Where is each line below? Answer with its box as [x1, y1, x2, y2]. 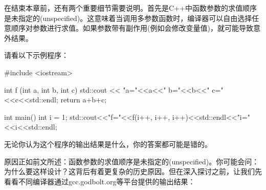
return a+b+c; [60, 94, 107, 105]
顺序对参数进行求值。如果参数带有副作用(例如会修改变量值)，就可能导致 [11, 23, 253, 33]
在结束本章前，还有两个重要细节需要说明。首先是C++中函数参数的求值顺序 [4, 3, 257, 13]
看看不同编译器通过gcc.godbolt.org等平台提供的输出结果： [4, 176, 195, 186]
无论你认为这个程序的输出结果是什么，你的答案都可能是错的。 [4, 138, 212, 149]
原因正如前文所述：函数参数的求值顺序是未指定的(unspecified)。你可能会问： [4, 156, 259, 166]
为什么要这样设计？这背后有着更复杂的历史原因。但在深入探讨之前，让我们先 [4, 166, 262, 177]
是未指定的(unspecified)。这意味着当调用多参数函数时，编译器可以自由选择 [4, 12, 252, 23]
